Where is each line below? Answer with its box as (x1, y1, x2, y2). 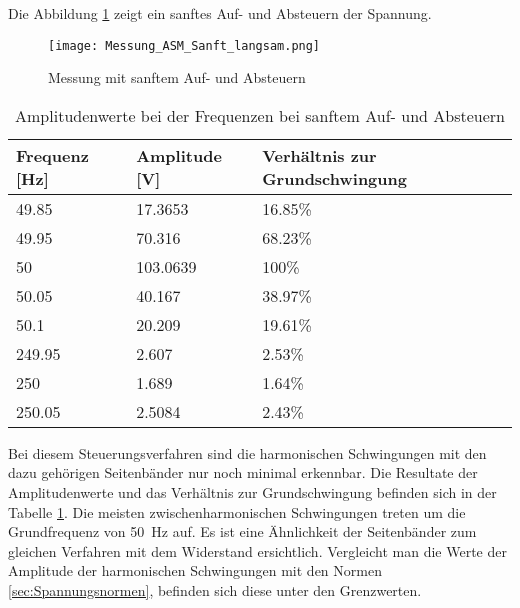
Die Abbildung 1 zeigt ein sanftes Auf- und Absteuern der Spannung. (8, 3, 432, 23)
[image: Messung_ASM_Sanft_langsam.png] (48, 38, 321, 53)
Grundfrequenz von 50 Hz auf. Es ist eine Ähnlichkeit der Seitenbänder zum (8, 521, 477, 542)
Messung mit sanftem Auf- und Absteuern (48, 67, 306, 88)
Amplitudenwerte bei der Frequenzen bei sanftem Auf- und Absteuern (15, 103, 505, 127)
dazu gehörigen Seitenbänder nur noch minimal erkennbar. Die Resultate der (8, 462, 478, 483)
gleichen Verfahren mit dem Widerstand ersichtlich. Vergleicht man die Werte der (8, 540, 507, 561)
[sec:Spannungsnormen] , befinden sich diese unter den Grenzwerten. (8, 580, 422, 600)
